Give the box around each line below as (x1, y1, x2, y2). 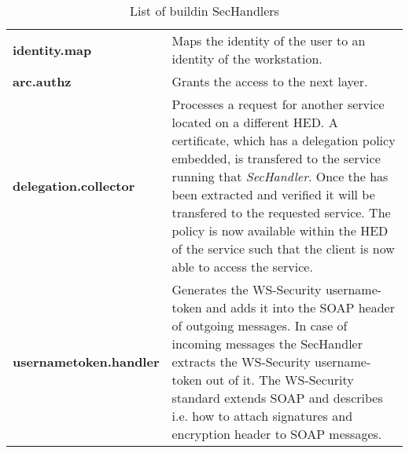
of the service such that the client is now (171, 239, 395, 258)
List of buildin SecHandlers (130, 2, 279, 20)
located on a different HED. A (171, 113, 338, 131)
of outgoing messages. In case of (171, 316, 348, 334)
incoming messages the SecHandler (171, 334, 363, 353)
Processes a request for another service (171, 95, 385, 113)
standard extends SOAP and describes (171, 389, 383, 407)
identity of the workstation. (171, 49, 322, 68)
